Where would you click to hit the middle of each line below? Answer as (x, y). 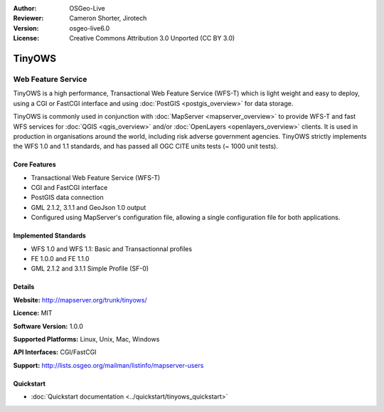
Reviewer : (28, 19)
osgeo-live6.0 (90, 28)
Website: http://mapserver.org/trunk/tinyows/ (80, 300)
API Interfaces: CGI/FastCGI (55, 352)
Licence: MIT (33, 313)
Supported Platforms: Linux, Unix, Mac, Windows (86, 339)
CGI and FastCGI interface (69, 188)
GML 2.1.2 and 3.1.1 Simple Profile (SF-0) (90, 269)
